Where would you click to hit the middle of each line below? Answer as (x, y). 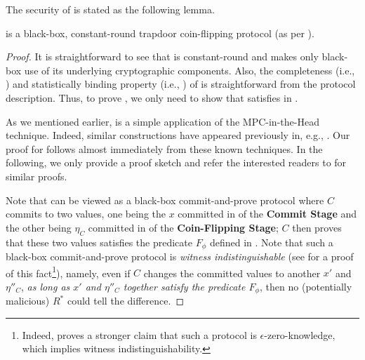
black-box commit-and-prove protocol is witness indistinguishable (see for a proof (180, 256)
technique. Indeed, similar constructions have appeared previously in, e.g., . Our (178, 135)
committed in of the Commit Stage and (267, 214)
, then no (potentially (306, 286)
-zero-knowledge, (300, 334)
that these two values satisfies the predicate (99, 242)
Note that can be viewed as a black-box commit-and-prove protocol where (165, 200)
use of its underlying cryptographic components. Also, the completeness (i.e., (190, 70)
